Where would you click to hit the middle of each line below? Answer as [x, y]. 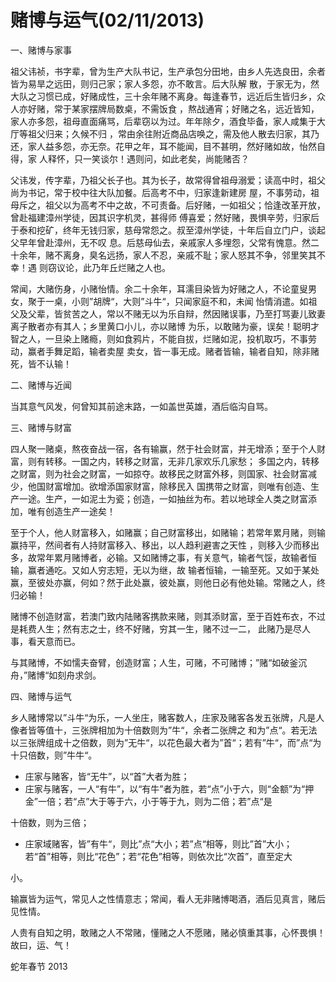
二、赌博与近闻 [41, 385]
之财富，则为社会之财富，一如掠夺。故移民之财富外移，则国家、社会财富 [159, 473]
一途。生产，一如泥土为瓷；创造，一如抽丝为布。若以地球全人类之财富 [163, 498]
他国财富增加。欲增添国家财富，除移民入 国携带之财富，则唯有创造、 [169, 486]
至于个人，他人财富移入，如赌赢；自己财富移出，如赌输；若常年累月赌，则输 [168, 532]
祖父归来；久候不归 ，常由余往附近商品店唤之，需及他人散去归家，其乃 [173, 133]
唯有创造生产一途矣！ [71, 511]
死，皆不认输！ [41, 363]
